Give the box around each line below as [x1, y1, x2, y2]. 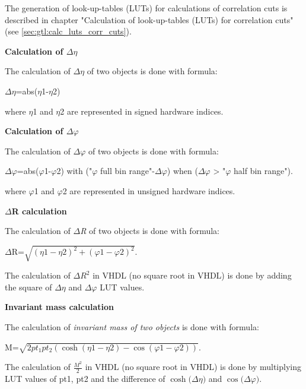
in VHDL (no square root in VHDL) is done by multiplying [85, 360, 301, 373]
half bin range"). [234, 165, 293, 177]
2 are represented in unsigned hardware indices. [62, 184, 235, 197]
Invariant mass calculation [5, 301, 114, 313]
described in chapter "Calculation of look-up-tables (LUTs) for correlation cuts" [5, 13, 294, 26]
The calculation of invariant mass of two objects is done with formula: [5, 321, 259, 333]
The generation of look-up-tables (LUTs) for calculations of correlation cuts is [5, 2, 288, 14]
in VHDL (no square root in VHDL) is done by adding [93, 269, 292, 282]
